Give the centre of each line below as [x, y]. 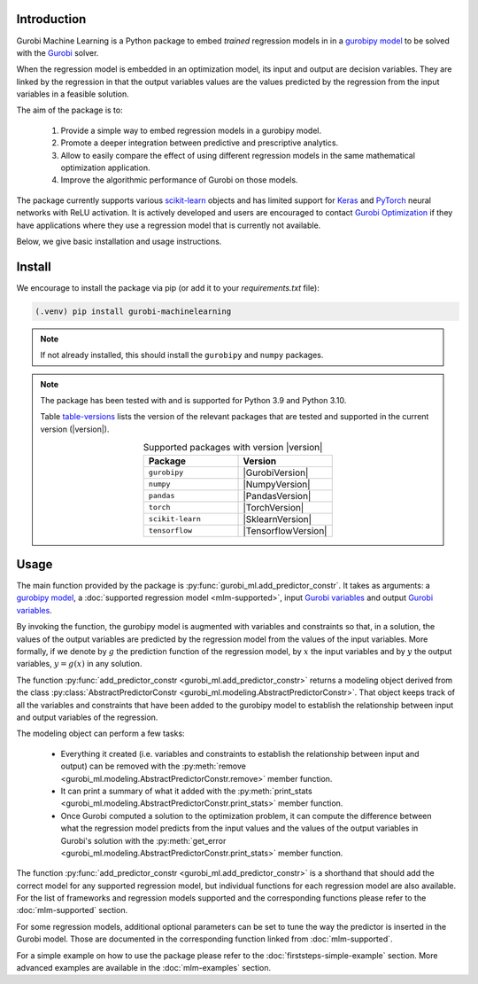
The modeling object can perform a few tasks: [100, 734]
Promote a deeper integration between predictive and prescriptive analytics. [200, 143]
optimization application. [105, 168]
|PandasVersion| [277, 496]
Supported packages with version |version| [233, 448]
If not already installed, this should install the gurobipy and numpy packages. [182, 355]
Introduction [51, 19]
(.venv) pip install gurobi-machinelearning [133, 311]
